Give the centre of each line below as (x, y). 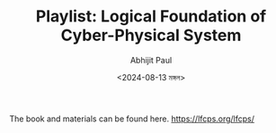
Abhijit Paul (151, 60)
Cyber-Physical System (151, 35)
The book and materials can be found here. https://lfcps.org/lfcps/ (132, 119)
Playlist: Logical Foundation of (151, 17)
